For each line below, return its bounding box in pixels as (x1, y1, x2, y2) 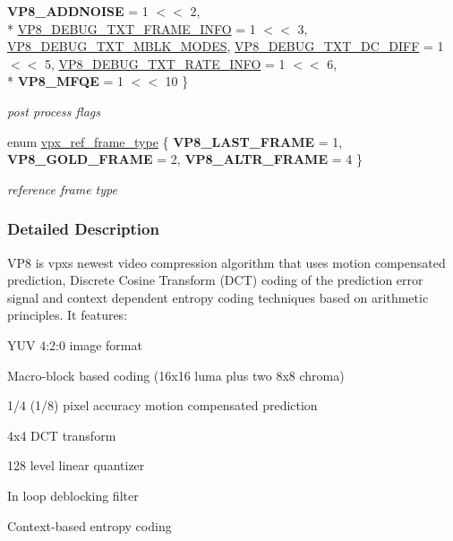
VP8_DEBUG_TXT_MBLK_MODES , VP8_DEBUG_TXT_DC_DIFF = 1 (7, 37, 444, 56)
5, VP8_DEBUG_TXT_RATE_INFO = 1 (44, 54, 286, 73)
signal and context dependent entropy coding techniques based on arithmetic (7, 288, 429, 306)
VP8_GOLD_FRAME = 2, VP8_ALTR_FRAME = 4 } (7, 150, 363, 168)
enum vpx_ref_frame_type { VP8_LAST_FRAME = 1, (7, 132, 343, 150)
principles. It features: (7, 305, 128, 324)
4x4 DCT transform (7, 425, 116, 444)
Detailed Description (7, 218, 159, 240)
